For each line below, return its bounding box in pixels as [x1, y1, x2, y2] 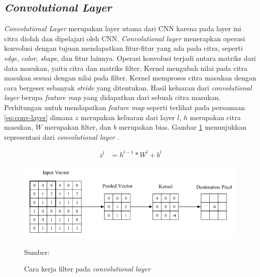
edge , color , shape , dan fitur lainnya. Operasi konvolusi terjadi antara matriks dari [4, 52, 256, 63]
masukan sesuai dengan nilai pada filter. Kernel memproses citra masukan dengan [4, 72, 256, 83]
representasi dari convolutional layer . [4, 131, 119, 142]
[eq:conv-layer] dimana [4, 112, 73, 122]
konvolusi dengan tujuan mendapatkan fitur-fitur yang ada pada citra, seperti [4, 43, 243, 53]
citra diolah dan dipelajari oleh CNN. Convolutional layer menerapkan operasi [4, 33, 245, 43]
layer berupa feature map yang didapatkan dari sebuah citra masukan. [4, 92, 221, 103]
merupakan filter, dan [44, 122, 111, 132]
